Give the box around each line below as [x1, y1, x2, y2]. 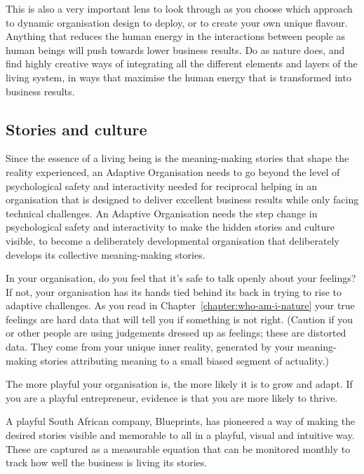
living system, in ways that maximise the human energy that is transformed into [6, 69, 351, 84]
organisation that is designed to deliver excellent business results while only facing [6, 192, 359, 207]
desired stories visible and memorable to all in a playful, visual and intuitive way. [6, 428, 355, 442]
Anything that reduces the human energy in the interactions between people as [6, 29, 346, 43]
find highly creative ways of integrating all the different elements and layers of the [6, 56, 358, 71]
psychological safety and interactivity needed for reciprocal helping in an [6, 178, 318, 193]
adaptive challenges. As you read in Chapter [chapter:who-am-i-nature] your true [6, 298, 355, 313]
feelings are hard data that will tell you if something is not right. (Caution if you [6, 311, 353, 326]
